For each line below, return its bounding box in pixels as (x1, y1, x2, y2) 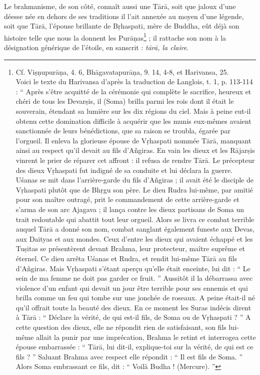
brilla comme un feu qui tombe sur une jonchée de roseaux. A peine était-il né (15, 292, 255, 303)
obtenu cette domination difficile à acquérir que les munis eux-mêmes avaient (15, 115, 251, 126)
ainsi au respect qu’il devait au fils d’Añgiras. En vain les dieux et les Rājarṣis (15, 145, 255, 155)
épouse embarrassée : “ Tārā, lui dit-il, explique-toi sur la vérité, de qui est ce (15, 341, 253, 352)
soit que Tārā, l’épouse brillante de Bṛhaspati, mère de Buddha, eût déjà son (4, 21, 239, 31)
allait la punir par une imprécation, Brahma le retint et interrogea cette (36, 331, 256, 342)
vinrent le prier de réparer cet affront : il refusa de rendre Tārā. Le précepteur (15, 154, 255, 165)
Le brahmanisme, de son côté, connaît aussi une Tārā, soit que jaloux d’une (4, 1, 236, 11)
